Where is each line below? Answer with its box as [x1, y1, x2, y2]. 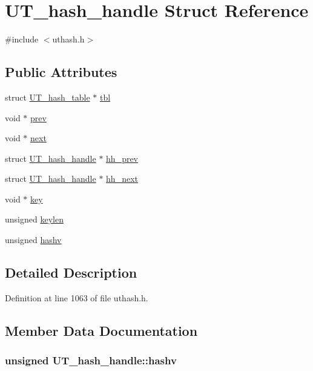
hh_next [106, 172, 138, 185]
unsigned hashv [5, 233, 62, 246]
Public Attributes [5, 62, 117, 81]
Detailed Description [5, 263, 137, 282]
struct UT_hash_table [5, 90, 90, 103]
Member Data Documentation [5, 321, 198, 339]
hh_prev [106, 152, 139, 164]
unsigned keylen [5, 213, 64, 226]
